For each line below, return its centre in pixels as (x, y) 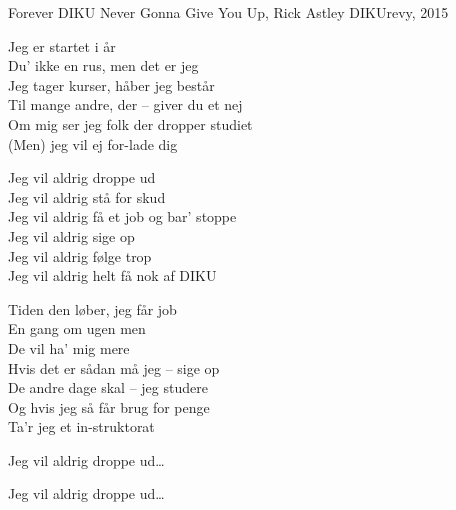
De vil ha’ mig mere (69, 347)
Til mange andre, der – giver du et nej (125, 104)
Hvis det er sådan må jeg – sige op (114, 367)
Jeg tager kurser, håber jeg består (111, 84)
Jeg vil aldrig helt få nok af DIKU (112, 275)
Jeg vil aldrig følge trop (80, 255)
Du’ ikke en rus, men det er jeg (103, 65)
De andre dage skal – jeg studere (108, 387)
